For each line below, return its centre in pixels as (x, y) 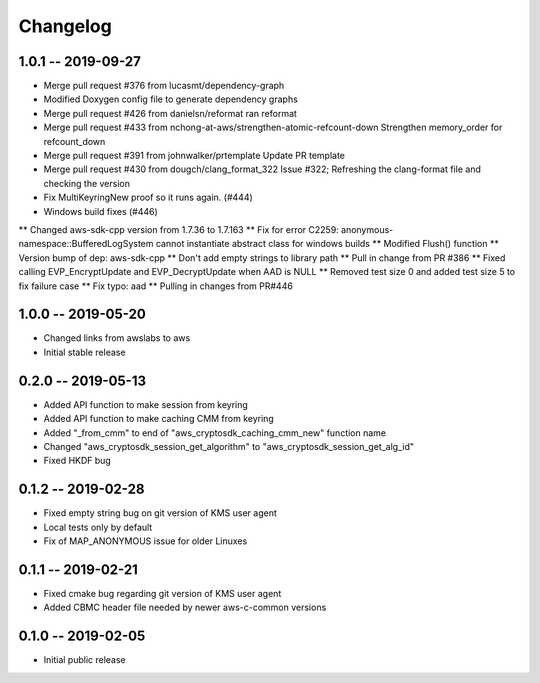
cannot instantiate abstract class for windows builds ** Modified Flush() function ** (327, 244)
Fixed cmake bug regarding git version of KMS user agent (162, 593)
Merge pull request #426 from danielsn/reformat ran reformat (170, 113)
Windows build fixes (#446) (101, 211)
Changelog (65, 26)
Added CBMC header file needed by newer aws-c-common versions (185, 607)
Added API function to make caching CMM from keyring (158, 419)
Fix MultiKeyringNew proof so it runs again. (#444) (148, 197)
